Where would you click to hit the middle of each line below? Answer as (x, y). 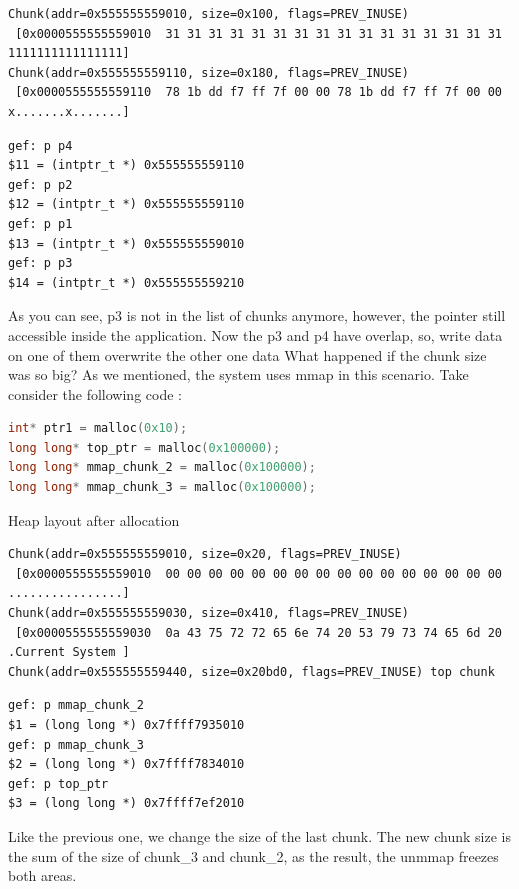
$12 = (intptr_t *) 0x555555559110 (126, 204)
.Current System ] (69, 652)
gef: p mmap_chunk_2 (76, 705)
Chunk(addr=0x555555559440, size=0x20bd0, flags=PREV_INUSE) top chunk (251, 671)
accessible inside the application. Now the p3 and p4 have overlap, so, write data (255, 334)
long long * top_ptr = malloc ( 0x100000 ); (144, 447)
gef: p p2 (40, 184)
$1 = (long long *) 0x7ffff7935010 (126, 725)
